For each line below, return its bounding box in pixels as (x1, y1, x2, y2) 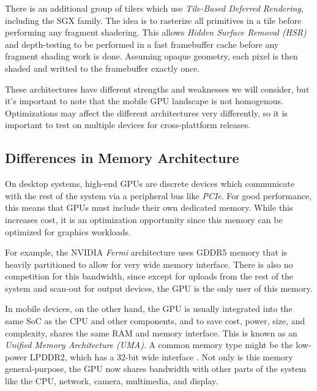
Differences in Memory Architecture (5, 148, 239, 167)
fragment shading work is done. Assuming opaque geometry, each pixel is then (5, 50, 298, 63)
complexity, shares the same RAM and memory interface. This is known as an (5, 326, 297, 339)
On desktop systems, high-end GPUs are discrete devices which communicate (5, 177, 294, 190)
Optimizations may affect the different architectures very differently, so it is (5, 106, 288, 119)
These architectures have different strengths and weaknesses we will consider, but (5, 82, 310, 95)
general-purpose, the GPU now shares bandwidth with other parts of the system (5, 362, 307, 375)
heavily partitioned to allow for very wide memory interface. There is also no (5, 257, 293, 270)
